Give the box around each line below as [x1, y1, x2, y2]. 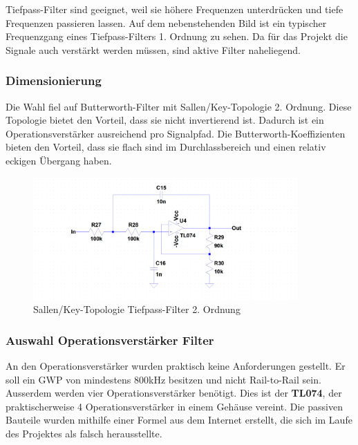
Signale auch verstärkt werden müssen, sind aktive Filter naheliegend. [6, 42, 301, 57]
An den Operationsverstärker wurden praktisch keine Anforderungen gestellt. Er [6, 358, 346, 372]
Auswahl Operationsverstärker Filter [6, 331, 214, 348]
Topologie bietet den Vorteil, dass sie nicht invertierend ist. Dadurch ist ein [6, 113, 324, 127]
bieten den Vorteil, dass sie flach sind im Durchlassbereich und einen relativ [6, 140, 326, 154]
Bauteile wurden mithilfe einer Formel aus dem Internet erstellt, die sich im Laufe [6, 413, 352, 427]
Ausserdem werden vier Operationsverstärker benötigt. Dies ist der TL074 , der [6, 386, 342, 400]
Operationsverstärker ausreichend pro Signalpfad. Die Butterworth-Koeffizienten [6, 126, 346, 140]
